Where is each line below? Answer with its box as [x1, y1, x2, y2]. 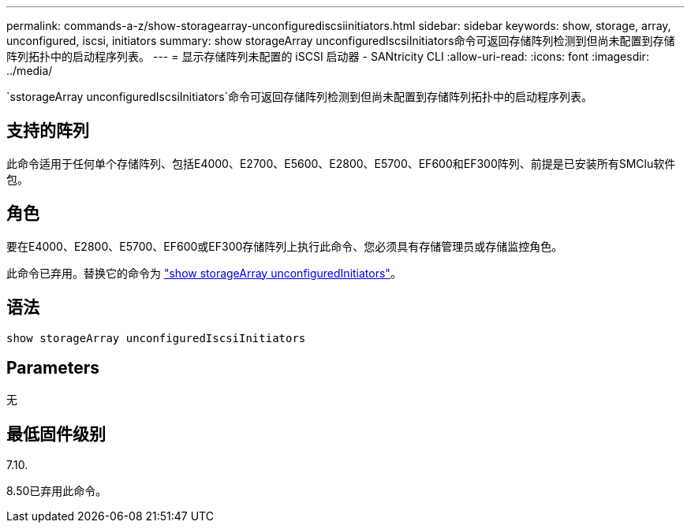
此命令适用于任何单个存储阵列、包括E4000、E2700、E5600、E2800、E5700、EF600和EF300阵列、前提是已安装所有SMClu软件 [6, 156, 676, 170]
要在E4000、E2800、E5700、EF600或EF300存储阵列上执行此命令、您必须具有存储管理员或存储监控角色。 [6, 239, 563, 253]
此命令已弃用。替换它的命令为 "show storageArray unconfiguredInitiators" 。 [6, 266, 402, 280]
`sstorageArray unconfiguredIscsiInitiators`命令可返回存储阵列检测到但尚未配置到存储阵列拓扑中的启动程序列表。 [6, 90, 593, 103]
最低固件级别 [6, 423, 106, 444]
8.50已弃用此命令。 [6, 484, 107, 498]
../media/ [6, 64, 53, 77]
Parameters [6, 357, 99, 378]
